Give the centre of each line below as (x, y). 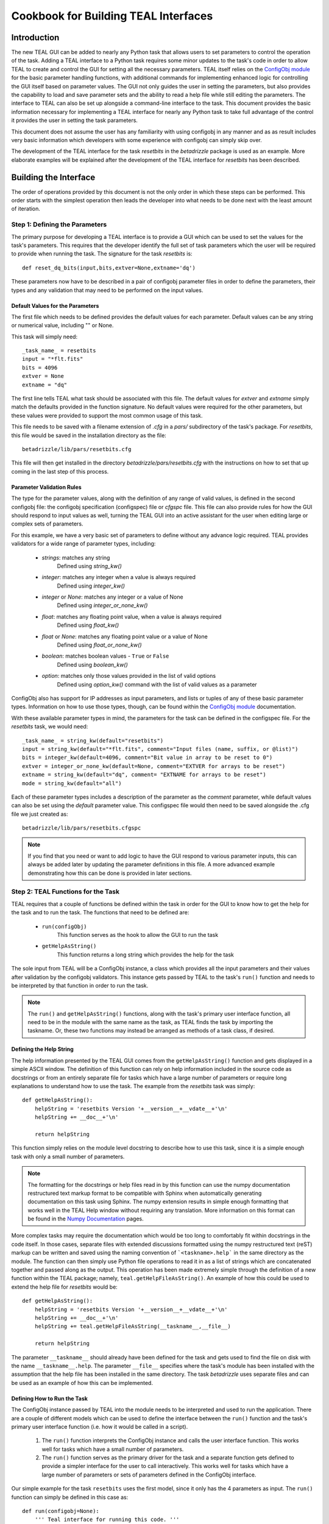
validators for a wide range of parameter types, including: (83, 544)
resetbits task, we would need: (50, 727)
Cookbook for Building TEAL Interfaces (112, 16)
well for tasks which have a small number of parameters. (113, 1449)
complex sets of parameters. (47, 524)
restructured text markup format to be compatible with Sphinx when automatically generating (145, 1193)
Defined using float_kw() (88, 625)
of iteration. (26, 209)
